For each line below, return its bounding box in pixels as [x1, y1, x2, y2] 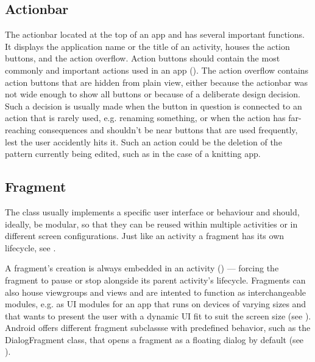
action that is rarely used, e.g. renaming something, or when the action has [5, 111, 286, 124]
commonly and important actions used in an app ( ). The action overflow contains [5, 63, 309, 76]
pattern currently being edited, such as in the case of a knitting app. [5, 147, 261, 160]
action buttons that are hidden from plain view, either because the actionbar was [5, 75, 308, 88]
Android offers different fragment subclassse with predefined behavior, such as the [5, 321, 311, 334]
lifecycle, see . [5, 241, 56, 254]
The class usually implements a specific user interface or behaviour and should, [5, 205, 300, 218]
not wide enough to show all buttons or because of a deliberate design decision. [5, 88, 301, 100]
